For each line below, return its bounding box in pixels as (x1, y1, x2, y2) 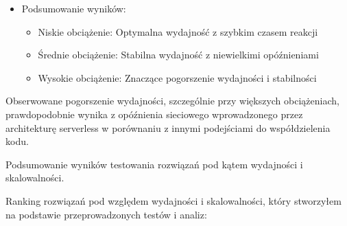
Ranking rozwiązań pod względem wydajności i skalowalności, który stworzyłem (5, 193, 342, 207)
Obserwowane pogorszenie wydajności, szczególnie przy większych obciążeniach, (5, 93, 339, 108)
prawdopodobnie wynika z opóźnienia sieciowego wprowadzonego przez (5, 106, 303, 121)
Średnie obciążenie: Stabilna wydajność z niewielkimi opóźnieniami (38, 47, 319, 62)
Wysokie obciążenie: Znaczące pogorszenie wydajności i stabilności (38, 70, 317, 84)
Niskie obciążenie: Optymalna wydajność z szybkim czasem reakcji (38, 24, 318, 38)
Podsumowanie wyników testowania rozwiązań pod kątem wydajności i (5, 157, 303, 171)
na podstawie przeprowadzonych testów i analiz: (5, 207, 207, 221)
